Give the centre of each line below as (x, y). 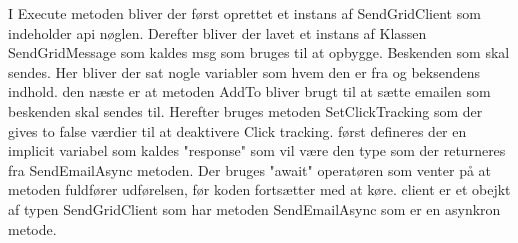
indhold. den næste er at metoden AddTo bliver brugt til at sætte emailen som (249, 91)
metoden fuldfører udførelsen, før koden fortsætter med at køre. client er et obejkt (259, 189)
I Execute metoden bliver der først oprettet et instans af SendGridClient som (244, 13)
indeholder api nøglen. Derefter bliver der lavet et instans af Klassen (217, 32)
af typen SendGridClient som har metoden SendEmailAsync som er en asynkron (254, 208)
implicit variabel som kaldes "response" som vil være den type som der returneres (257, 150)
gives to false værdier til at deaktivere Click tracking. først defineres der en (237, 130)
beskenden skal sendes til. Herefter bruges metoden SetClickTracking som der (245, 110)
